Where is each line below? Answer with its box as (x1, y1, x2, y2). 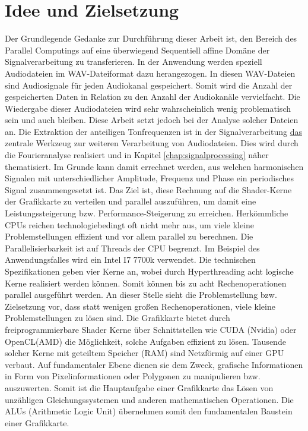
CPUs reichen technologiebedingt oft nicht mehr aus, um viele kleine (5, 218, 255, 231)
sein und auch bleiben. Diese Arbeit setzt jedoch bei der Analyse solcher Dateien (5, 114, 299, 126)
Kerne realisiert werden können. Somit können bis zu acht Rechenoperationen (5, 276, 287, 289)
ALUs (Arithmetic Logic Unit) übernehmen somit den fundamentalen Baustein (5, 405, 293, 417)
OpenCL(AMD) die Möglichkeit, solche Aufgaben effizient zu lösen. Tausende (5, 335, 286, 347)
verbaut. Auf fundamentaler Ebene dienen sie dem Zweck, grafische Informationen (5, 358, 303, 370)
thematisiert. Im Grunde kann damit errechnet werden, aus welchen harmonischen (5, 160, 304, 172)
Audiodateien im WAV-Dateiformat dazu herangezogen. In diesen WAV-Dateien (5, 67, 296, 79)
